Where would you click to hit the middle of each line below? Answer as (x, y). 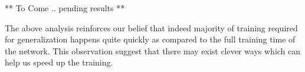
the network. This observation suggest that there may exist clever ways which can (153, 50)
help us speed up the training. (59, 62)
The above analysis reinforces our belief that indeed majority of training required (151, 27)
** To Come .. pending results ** (65, 8)
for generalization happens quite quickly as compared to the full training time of (150, 39)
